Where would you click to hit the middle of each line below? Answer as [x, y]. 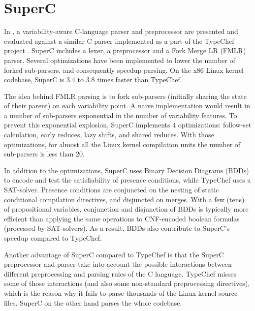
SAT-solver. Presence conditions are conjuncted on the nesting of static [112, 190]
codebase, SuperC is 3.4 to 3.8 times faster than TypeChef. [93, 79]
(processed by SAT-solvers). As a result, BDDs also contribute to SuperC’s [117, 228]
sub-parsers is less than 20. [44, 154]
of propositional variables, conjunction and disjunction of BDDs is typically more [126, 209]
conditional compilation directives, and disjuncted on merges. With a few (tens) [124, 199]
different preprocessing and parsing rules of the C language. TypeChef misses [120, 273]
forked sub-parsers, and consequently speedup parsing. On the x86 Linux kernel [124, 70]
